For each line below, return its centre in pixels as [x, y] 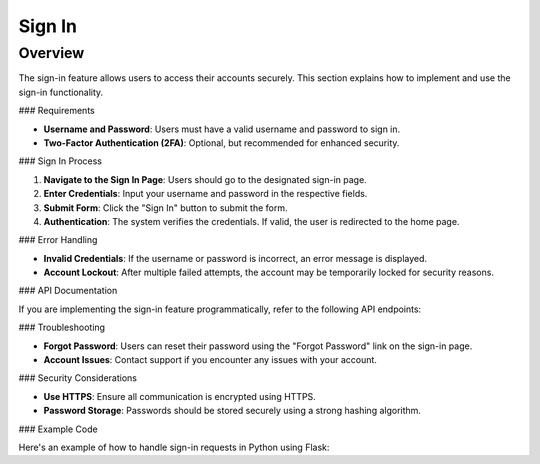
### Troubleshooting [61, 327]
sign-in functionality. [61, 92]
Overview [51, 53]
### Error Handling [58, 240]
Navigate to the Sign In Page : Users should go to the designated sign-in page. [205, 179]
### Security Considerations [77, 378]
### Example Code [58, 429]
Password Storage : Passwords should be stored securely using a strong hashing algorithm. [232, 411]
